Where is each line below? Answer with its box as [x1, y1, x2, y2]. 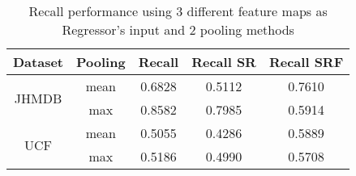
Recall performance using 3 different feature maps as [28, 2, 328, 20]
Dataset [13, 52, 64, 71]
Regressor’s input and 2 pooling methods [62, 20, 294, 39]
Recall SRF [268, 52, 344, 71]
